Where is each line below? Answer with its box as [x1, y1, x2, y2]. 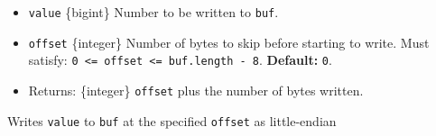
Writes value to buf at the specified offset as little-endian [7, 111, 337, 130]
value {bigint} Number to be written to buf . [28, 3, 279, 21]
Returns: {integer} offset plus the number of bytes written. [28, 80, 364, 99]
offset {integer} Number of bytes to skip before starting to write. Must [28, 32, 430, 51]
